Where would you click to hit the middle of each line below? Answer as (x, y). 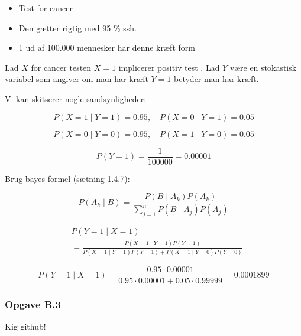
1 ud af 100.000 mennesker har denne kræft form (107, 48)
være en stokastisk (263, 67)
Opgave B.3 (33, 304)
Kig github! (25, 326)
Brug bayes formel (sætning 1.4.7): (67, 178)
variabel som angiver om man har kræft (77, 79)
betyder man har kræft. (216, 79)
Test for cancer (46, 8)
